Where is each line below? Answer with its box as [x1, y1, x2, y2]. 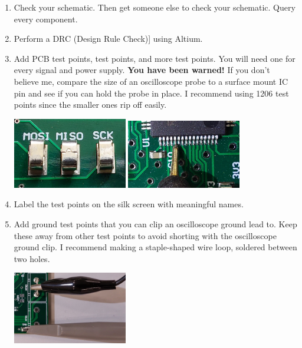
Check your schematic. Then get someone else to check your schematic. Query [14, 1, 296, 13]
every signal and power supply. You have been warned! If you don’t [14, 64, 270, 76]
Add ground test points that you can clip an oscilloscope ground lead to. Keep [14, 218, 297, 230]
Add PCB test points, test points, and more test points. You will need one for [14, 52, 296, 64]
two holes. [14, 252, 50, 264]
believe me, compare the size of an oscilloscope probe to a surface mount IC [14, 75, 288, 87]
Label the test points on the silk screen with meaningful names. [14, 198, 244, 210]
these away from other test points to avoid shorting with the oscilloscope [14, 229, 277, 241]
